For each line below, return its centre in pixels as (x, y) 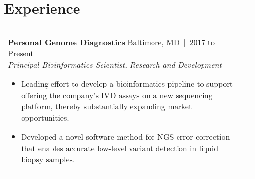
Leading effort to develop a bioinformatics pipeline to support (127, 84)
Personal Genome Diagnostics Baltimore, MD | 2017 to (112, 42)
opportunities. (45, 118)
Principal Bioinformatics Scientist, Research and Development (115, 65)
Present (21, 53)
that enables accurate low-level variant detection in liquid (120, 148)
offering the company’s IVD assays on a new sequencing (117, 95)
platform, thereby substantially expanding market (107, 106)
